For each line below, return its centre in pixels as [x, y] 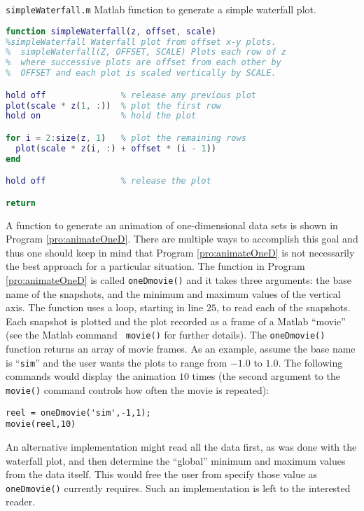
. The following [310, 362]
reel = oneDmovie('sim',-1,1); [78, 413]
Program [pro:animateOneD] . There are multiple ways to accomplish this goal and [182, 239]
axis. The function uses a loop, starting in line [105, 307]
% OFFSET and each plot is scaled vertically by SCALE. [141, 73]
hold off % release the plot [108, 181]
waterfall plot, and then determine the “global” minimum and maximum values [176, 460]
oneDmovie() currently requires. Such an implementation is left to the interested [178, 488]
